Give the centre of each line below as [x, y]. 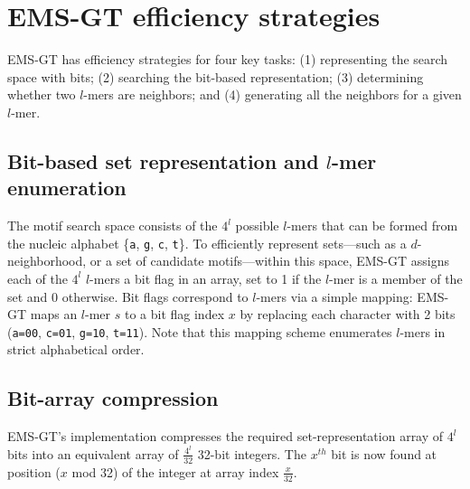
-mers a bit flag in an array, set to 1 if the [206, 278]
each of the [38, 278]
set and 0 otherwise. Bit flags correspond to [128, 296]
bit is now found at [384, 453]
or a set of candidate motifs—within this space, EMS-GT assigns [269, 261]
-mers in [423, 331]
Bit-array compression [113, 398]
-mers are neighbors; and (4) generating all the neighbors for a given [273, 94]
